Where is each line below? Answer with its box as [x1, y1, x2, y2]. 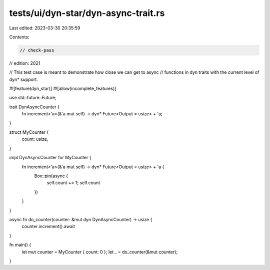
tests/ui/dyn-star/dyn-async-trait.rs [9, 7, 165, 18]
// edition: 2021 [9, 60, 40, 66]
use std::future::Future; [9, 95, 57, 101]
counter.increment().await [21, 224, 75, 230]
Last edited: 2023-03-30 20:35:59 [9, 25, 80, 31]
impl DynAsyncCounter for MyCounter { [9, 155, 91, 161]
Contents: [9, 34, 29, 40]
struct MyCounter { [9, 129, 49, 135]
